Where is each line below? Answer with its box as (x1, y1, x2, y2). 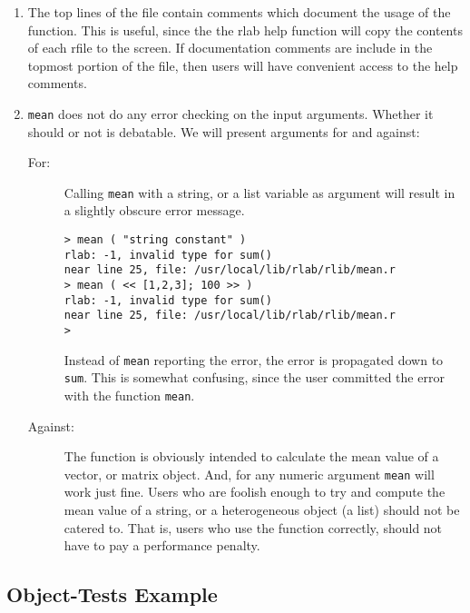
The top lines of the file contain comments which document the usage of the (27, 3, 451, 21)
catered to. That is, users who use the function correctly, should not (64, 518, 443, 537)
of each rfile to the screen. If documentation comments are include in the (27, 38, 433, 57)
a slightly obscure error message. (64, 201, 245, 220)
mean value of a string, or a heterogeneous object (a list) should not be (64, 500, 460, 519)
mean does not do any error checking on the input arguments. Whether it (27, 104, 434, 123)
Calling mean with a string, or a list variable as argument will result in (64, 183, 455, 202)
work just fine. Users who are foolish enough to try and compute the (64, 482, 446, 501)
